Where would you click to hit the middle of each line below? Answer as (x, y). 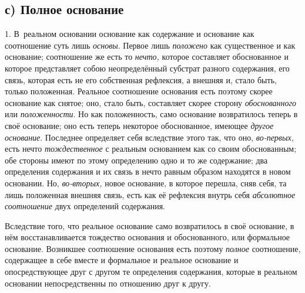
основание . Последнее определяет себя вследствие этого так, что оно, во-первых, (149, 137)
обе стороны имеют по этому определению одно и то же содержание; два (136, 160)
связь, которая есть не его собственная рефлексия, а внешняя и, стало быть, (141, 79)
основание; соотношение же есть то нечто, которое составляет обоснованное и (147, 57)
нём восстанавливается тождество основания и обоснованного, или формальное (148, 237)
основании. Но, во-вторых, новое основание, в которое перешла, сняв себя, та (146, 183)
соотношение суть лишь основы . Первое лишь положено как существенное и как (150, 45)
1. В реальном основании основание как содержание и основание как (130, 34)
